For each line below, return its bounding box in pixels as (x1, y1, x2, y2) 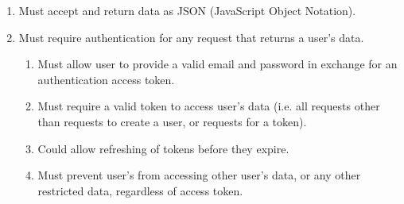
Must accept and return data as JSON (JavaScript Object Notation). (18, 2, 356, 18)
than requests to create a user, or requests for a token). (37, 113, 307, 129)
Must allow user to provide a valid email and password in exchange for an (37, 56, 398, 72)
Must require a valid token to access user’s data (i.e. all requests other (37, 98, 380, 114)
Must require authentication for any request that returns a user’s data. (18, 29, 364, 45)
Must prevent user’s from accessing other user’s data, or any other (37, 167, 361, 183)
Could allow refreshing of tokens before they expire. (37, 140, 289, 156)
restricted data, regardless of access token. (37, 182, 243, 198)
